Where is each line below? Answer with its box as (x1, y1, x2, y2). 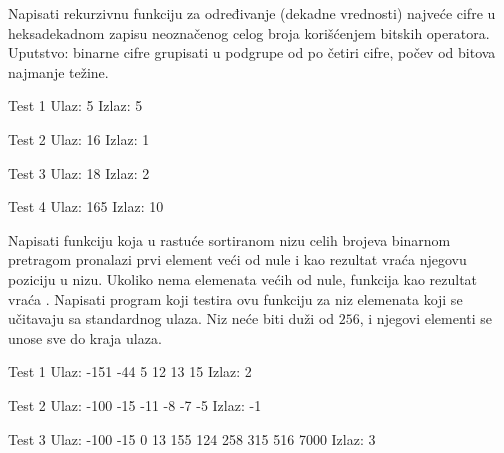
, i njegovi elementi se (359, 308, 493, 329)
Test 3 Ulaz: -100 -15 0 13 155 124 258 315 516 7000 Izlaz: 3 (8, 428, 376, 449)
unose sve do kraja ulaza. (8, 327, 162, 348)
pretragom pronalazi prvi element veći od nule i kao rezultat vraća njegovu (8, 249, 467, 270)
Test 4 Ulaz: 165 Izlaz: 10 (8, 196, 164, 217)
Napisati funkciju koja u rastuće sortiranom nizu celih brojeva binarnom (8, 229, 451, 250)
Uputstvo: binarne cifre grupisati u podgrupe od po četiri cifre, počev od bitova (8, 42, 496, 63)
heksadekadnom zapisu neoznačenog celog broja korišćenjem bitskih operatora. (8, 22, 490, 43)
